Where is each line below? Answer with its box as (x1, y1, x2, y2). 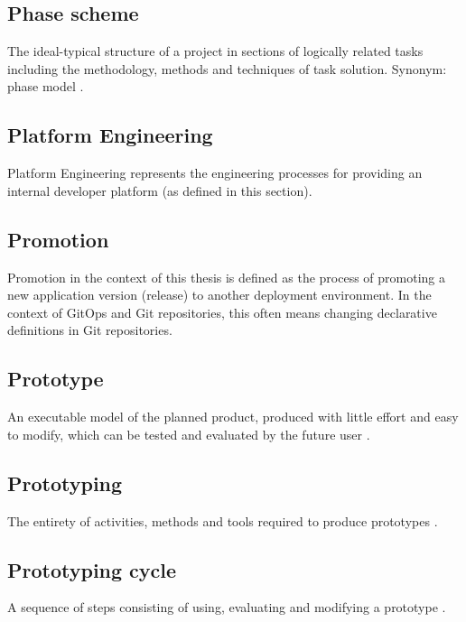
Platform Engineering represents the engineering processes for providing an (7, 163, 423, 182)
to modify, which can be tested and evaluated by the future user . (7, 424, 370, 443)
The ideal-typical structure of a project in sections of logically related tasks (7, 42, 424, 60)
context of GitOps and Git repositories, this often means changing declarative (7, 302, 437, 321)
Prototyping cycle (7, 555, 177, 583)
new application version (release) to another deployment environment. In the (7, 285, 432, 304)
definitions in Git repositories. (7, 320, 172, 339)
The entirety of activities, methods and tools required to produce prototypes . (7, 511, 438, 530)
